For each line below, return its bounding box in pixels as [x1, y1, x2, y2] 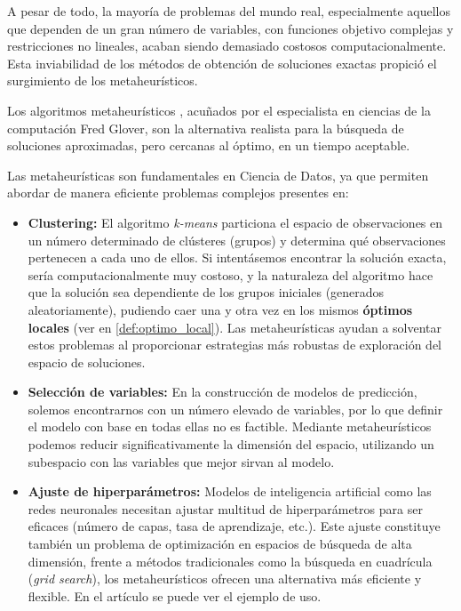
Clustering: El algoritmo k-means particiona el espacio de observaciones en [28, 213, 443, 231]
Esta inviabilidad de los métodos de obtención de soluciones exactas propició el [7, 53, 437, 72]
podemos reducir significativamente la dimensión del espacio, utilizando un [28, 435, 434, 454]
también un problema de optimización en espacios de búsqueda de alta [28, 535, 412, 553]
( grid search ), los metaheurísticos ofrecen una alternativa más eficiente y [28, 569, 422, 588]
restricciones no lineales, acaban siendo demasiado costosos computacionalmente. [7, 36, 447, 55]
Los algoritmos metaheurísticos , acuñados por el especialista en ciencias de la [7, 100, 431, 119]
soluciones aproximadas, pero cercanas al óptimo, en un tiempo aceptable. [7, 136, 410, 155]
